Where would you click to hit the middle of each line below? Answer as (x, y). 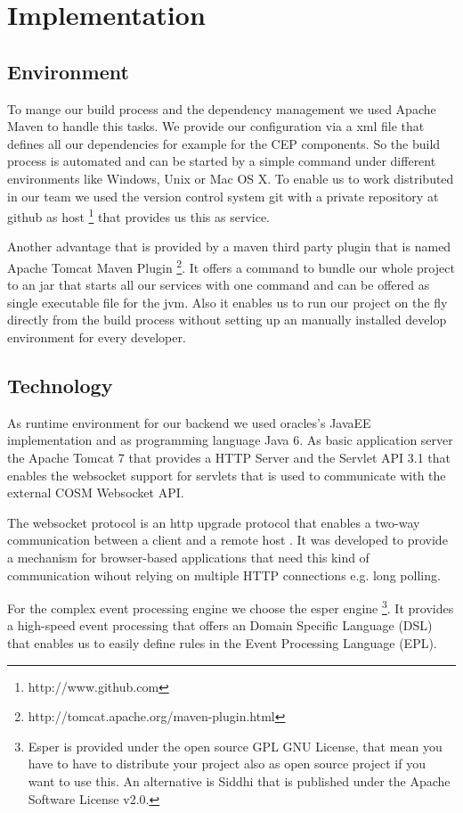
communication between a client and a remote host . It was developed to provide (227, 540)
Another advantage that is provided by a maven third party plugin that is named (229, 246)
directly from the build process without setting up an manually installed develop (227, 320)
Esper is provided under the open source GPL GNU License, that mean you (235, 746)
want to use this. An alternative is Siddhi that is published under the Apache (239, 780)
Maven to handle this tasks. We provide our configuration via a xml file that (216, 126)
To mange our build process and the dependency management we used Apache (222, 108)
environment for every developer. (97, 337)
